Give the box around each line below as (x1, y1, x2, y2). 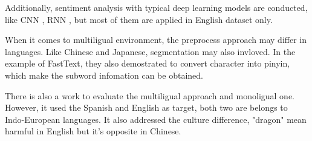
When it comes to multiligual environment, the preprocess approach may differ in (5, 33, 307, 46)
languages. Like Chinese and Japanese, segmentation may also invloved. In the (5, 45, 296, 57)
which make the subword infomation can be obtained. (5, 68, 203, 81)
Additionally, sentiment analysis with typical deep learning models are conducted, (5, 1, 308, 13)
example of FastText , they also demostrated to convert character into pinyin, (5, 57, 290, 70)
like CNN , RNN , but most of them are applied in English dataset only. (5, 13, 273, 25)
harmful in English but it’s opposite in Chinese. (5, 125, 181, 137)
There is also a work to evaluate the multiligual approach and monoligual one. (5, 89, 294, 102)
